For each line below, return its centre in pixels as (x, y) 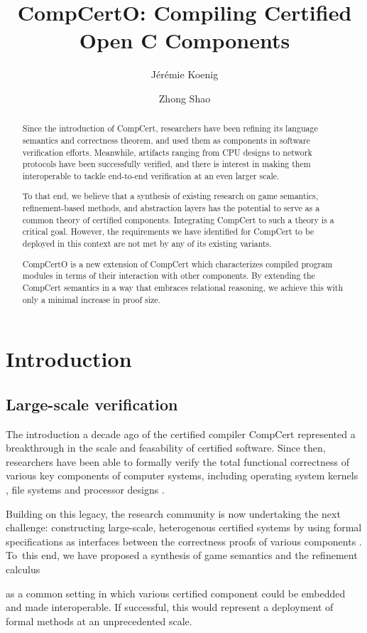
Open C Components (185, 40)
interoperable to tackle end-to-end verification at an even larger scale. (151, 175)
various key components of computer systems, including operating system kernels (182, 475)
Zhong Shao (185, 98)
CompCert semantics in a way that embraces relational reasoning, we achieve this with (183, 287)
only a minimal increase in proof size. (91, 299)
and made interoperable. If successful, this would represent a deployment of (170, 607)
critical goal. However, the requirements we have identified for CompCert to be (168, 232)
